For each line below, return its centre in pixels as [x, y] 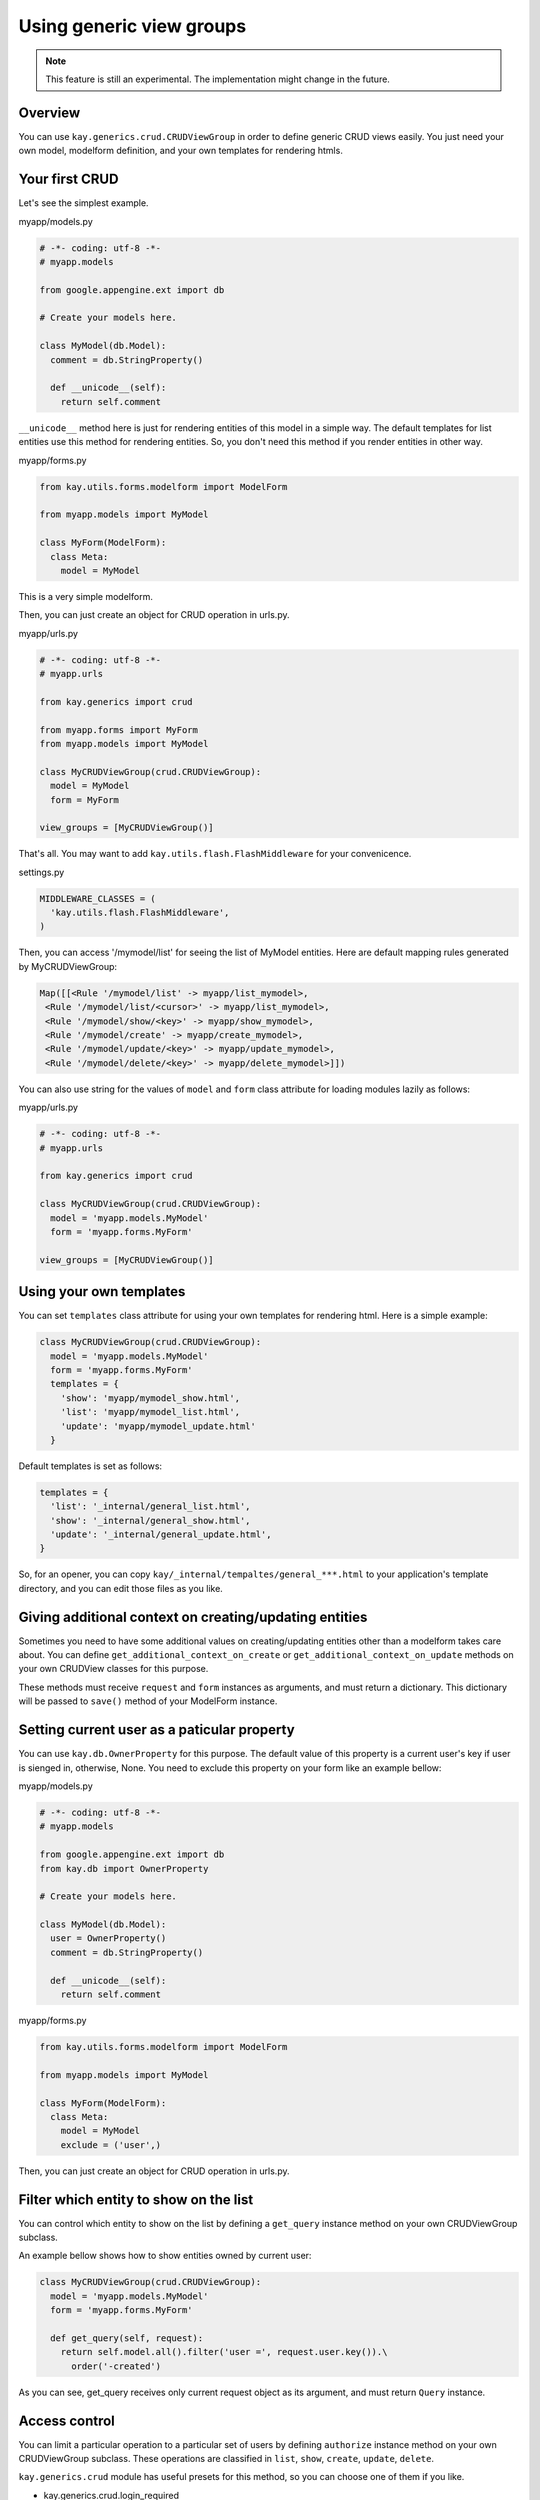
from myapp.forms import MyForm [119, 729]
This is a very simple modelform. [86, 596]
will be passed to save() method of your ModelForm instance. [148, 1701]
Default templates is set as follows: [90, 1466]
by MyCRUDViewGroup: [68, 966]
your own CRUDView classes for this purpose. [113, 1669]
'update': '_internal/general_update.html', [161, 1534]
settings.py [41, 872]
